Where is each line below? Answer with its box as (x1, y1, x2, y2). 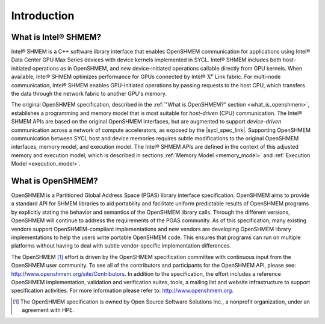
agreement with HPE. (22, 307, 75, 314)
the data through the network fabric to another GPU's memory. (11, 90, 167, 98)
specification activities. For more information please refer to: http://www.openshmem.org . (11, 287, 234, 294)
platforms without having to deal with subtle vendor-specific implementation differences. (11, 242, 232, 249)
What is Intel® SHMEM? (11, 32, 102, 42)
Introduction (11, 9, 75, 22)
